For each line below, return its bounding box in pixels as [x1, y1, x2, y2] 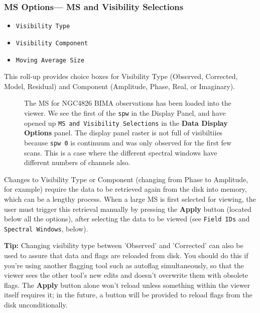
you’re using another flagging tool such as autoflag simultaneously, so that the [4, 260, 244, 270]
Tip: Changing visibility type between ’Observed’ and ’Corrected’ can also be [4, 240, 243, 251]
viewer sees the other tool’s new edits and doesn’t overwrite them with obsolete [4, 270, 248, 280]
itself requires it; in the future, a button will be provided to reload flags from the [4, 289, 252, 300]
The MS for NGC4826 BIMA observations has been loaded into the [24, 98, 231, 108]
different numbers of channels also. [24, 157, 131, 168]
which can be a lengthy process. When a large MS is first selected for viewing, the [4, 193, 256, 204]
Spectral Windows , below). [4, 223, 88, 233]
